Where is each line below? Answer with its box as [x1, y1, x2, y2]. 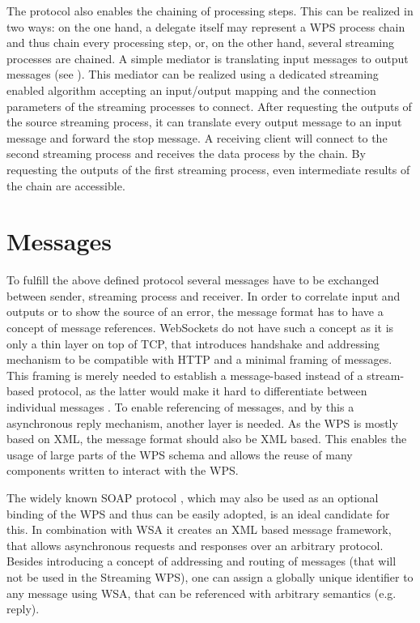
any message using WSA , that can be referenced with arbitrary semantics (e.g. [6, 584, 397, 601]
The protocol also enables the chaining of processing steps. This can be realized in [6, 2, 414, 19]
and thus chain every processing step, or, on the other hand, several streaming [6, 34, 395, 51]
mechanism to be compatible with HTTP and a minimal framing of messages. [6, 351, 392, 368]
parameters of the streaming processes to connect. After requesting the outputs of [6, 97, 412, 114]
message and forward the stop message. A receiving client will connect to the [6, 129, 388, 146]
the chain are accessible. [6, 177, 125, 194]
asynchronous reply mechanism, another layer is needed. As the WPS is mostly [6, 414, 398, 431]
